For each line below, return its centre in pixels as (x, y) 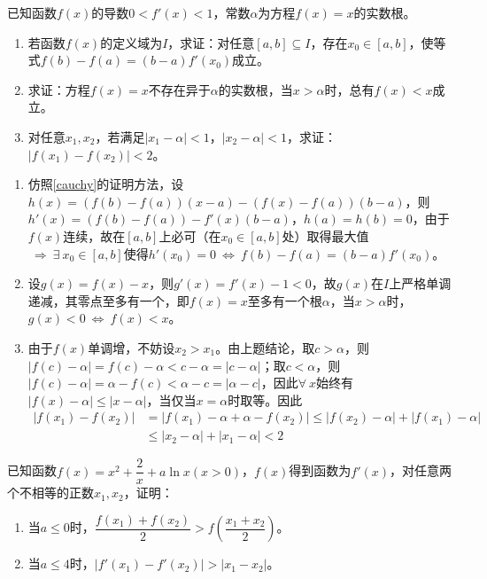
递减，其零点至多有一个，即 (108, 300)
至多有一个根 (285, 300)
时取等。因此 (265, 399)
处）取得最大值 (325, 235)
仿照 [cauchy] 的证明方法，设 (106, 184)
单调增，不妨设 (131, 347)
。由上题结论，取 (265, 347)
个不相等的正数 (50, 493)
